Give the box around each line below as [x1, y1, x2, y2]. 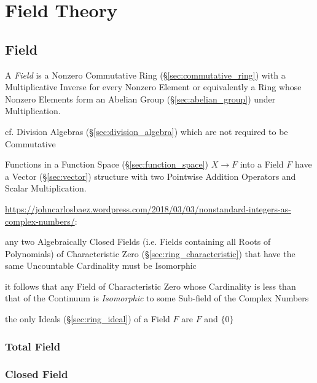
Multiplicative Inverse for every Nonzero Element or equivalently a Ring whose [5, 80, 302, 93]
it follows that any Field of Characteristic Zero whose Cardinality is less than [5, 279, 296, 292]
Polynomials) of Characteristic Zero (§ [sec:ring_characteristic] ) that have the [5, 247, 295, 260]
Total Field [5, 338, 61, 354]
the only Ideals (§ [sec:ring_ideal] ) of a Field [5, 312, 170, 325]
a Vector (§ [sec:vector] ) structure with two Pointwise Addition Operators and [5, 169, 296, 182]
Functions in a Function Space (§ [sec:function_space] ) [5, 158, 208, 171]
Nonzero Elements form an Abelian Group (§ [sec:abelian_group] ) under [5, 92, 276, 105]
